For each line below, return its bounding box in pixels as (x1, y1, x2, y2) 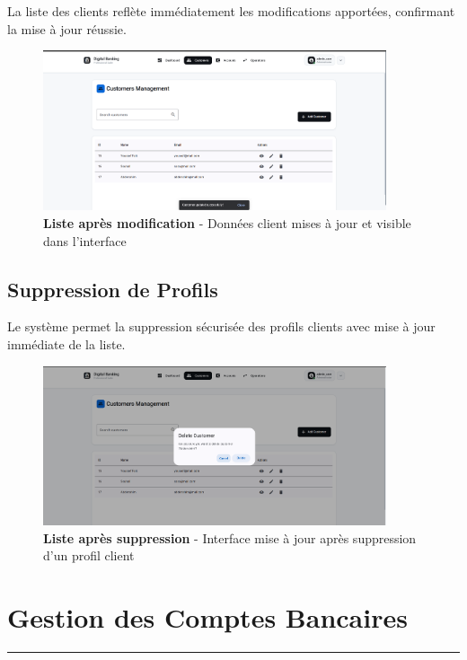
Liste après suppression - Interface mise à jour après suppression (43, 528, 417, 547)
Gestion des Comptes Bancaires (7, 599, 408, 636)
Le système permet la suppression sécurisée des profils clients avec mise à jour (7, 317, 436, 336)
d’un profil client (43, 546, 135, 565)
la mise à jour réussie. (7, 19, 127, 38)
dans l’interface (43, 231, 127, 250)
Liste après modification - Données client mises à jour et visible (43, 214, 411, 233)
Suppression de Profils (7, 275, 218, 303)
